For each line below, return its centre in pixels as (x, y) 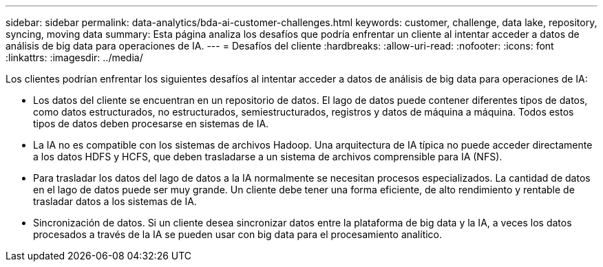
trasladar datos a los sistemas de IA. (115, 201)
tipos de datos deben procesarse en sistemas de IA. (151, 124)
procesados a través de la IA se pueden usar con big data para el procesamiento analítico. (238, 234)
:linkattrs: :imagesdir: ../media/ (74, 57)
